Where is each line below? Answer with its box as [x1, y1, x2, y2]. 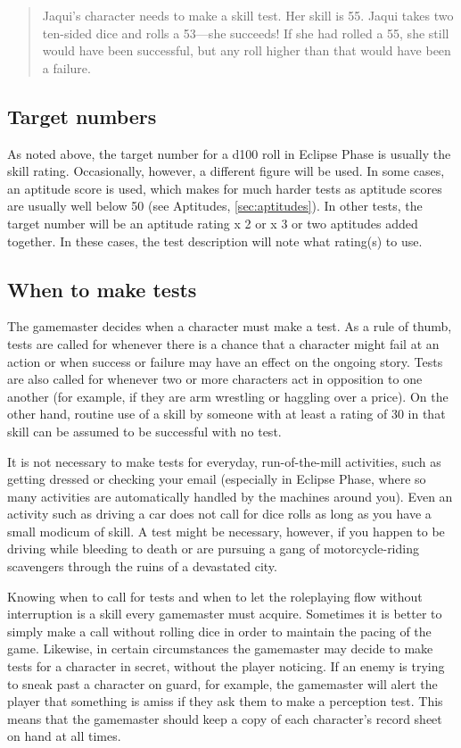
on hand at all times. [7, 727, 121, 745]
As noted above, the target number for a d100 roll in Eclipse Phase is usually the [7, 144, 451, 162]
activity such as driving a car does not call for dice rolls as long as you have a [7, 504, 432, 523]
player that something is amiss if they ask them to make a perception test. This [7, 692, 443, 711]
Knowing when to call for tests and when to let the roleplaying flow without [7, 586, 423, 605]
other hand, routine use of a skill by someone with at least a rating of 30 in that [7, 404, 446, 423]
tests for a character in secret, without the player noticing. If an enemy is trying [7, 657, 445, 676]
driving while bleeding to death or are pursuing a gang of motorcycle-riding [7, 539, 419, 558]
